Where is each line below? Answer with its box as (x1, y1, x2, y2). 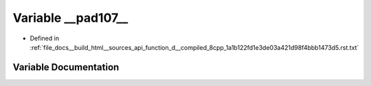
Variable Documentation (12, 61, 120, 73)
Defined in (30, 34, 60, 42)
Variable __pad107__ (12, 10, 128, 25)
